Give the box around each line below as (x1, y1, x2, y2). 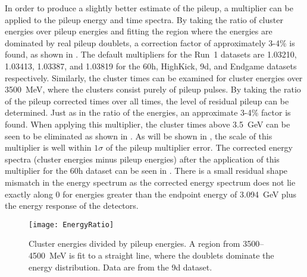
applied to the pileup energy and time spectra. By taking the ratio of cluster (5, 13, 283, 26)
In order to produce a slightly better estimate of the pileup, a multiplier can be (5, 2, 293, 14)
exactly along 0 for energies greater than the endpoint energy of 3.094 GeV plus (5, 187, 297, 200)
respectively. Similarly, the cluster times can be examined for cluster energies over (5, 71, 303, 84)
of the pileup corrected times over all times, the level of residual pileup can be (5, 94, 289, 107)
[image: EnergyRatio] (29, 220, 114, 229)
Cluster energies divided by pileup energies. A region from (29, 237, 240, 250)
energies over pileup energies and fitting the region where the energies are (5, 25, 272, 37)
